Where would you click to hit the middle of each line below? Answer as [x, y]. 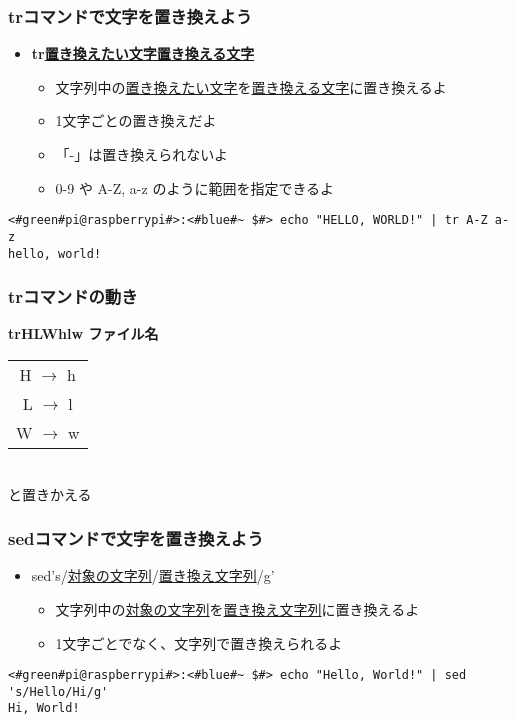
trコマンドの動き [73, 296]
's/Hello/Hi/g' [58, 691]
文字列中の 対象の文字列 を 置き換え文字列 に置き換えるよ [237, 608]
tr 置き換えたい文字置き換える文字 [143, 53]
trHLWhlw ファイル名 [83, 333]
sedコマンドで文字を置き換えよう [136, 538]
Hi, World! [44, 708]
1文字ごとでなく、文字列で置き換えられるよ [199, 642]
